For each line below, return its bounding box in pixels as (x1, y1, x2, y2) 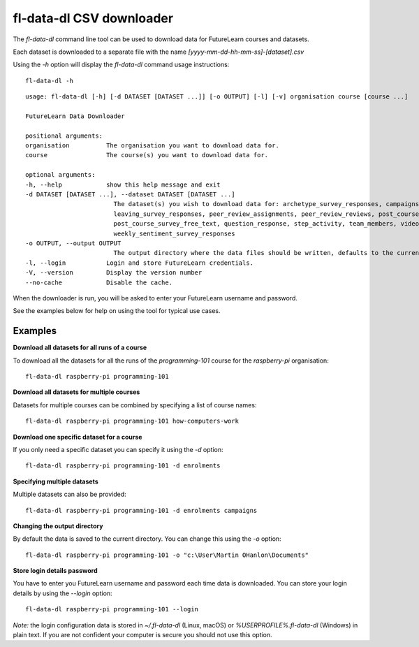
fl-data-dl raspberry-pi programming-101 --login (25, 605, 199, 613)
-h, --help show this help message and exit (25, 180, 221, 189)
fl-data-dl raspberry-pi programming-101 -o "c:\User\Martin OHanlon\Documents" (25, 551, 309, 559)
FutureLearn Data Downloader (25, 112, 125, 120)
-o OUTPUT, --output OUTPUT (25, 239, 122, 247)
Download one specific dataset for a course (13, 432, 142, 441)
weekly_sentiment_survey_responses (113, 229, 235, 238)
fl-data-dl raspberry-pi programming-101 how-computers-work (25, 417, 239, 426)
